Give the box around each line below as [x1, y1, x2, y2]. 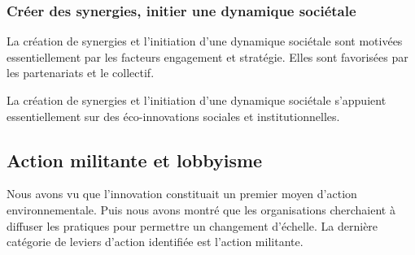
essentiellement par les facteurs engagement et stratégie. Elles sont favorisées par [7, 48, 408, 65]
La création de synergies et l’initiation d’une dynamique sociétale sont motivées [7, 32, 403, 50]
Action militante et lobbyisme [7, 147, 263, 172]
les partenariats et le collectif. [7, 64, 155, 81]
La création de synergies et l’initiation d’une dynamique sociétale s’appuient [7, 92, 387, 108]
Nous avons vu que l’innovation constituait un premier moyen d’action [7, 185, 357, 202]
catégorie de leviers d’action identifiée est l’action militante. [7, 233, 304, 250]
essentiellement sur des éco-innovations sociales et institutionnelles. [7, 107, 340, 124]
